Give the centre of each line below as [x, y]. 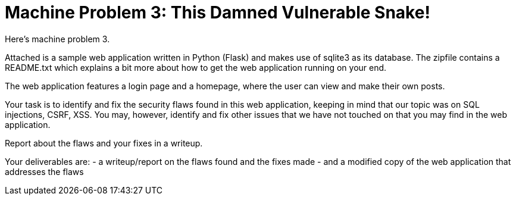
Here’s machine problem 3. [57, 39]
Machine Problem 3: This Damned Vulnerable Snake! [218, 12]
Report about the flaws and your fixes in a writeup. [104, 143]
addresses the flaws [44, 171]
